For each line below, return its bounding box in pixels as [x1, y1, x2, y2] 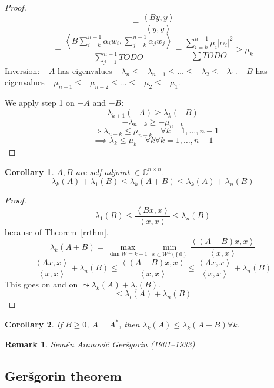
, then [118, 318, 140, 330]
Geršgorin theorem [5, 366, 122, 384]
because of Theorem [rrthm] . [5, 225, 109, 238]
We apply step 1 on [5, 96, 75, 109]
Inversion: [5, 64, 40, 76]
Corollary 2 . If [5, 318, 62, 330]
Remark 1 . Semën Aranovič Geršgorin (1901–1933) [5, 337, 195, 350]
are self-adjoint [75, 165, 130, 178]
